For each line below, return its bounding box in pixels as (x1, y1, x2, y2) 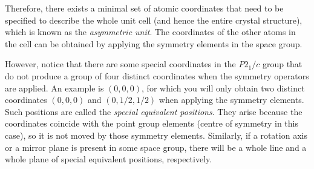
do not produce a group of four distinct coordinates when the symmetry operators (5, 69, 309, 82)
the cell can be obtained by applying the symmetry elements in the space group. (5, 37, 303, 50)
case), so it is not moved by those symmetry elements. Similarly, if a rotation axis (5, 128, 307, 141)
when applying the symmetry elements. (159, 93, 304, 106)
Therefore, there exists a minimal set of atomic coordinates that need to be (5, 2, 284, 14)
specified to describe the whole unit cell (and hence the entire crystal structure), (5, 13, 303, 26)
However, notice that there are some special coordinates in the (5, 58, 236, 70)
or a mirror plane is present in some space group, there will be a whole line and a (5, 141, 307, 153)
